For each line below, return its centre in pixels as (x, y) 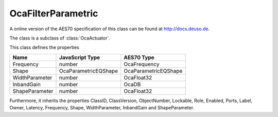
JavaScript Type (80, 57)
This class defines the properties (44, 47)
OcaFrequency (142, 64)
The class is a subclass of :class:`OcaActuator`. (60, 38)
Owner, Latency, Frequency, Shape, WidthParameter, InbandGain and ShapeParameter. (102, 108)
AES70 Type (139, 57)
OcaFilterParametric (54, 13)
